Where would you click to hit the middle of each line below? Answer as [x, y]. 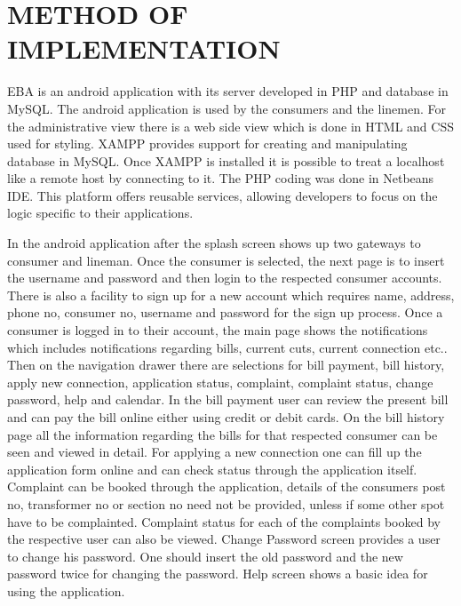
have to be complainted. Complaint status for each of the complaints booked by [224, 521]
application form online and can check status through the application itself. [212, 469]
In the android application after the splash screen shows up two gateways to [214, 243]
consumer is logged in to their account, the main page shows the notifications [218, 330]
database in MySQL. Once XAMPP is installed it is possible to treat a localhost [226, 160]
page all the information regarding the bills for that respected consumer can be [223, 434]
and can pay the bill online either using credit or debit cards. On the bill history [226, 417]
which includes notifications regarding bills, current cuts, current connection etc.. [227, 347]
